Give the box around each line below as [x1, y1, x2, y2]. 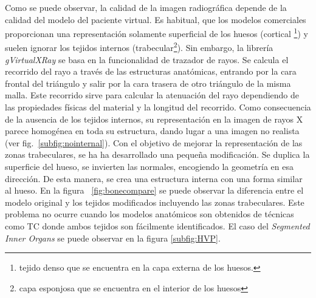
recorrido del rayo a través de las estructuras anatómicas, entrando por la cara [5, 65, 297, 78]
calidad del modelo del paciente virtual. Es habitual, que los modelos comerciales [5, 13, 306, 25]
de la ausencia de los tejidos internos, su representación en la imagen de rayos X [5, 112, 303, 125]
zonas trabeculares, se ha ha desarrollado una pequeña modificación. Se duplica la [5, 148, 310, 161]
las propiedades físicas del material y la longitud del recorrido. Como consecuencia [5, 101, 311, 113]
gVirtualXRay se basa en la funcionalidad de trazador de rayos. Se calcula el [5, 53, 289, 66]
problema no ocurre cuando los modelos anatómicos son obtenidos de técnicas [5, 208, 294, 220]
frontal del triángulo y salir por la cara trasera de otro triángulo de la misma [5, 76, 291, 89]
